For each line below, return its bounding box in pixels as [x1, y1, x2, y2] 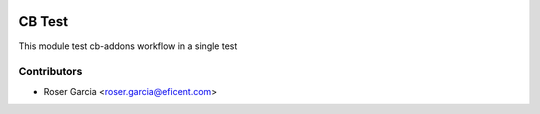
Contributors [18, 65, 83, 79]
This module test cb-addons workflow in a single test [18, 40, 238, 52]
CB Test [18, 13, 69, 30]
